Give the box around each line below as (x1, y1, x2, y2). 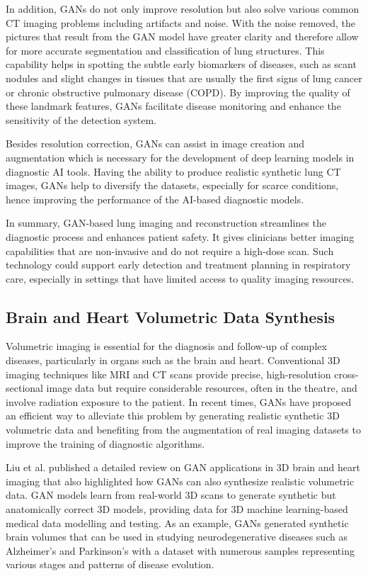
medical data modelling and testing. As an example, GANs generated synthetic (6, 515, 349, 530)
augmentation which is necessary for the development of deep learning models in (6, 149, 355, 164)
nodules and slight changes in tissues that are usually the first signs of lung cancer (6, 70, 362, 85)
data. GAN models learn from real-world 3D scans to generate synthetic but (6, 487, 336, 502)
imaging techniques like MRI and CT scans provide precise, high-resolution (6, 366, 331, 381)
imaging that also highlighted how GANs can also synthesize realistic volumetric (6, 473, 355, 488)
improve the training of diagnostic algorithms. (6, 436, 205, 451)
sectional (6, 380, 43, 395)
